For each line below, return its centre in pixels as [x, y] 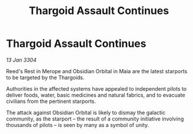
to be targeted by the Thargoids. [45, 77]
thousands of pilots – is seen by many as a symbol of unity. [78, 125]
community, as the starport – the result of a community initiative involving [95, 119]
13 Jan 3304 [21, 60]
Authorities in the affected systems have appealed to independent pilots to [96, 88]
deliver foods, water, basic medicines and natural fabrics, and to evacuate [96, 95]
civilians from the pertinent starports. [51, 101]
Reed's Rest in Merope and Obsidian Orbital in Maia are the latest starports [97, 71]
